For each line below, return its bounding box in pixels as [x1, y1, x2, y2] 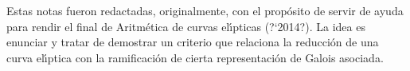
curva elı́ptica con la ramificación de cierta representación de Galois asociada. [6, 49, 384, 65]
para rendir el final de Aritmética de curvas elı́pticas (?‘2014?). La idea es [6, 18, 365, 34]
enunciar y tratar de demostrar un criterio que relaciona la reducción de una [6, 34, 379, 50]
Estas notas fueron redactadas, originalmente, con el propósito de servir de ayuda [6, 2, 404, 18]
